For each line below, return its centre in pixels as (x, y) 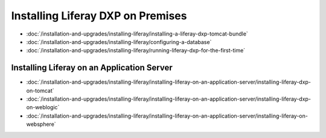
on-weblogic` (43, 107)
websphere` (41, 124)
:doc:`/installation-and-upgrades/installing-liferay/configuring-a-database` (119, 42)
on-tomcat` (40, 90)
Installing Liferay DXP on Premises (99, 16)
